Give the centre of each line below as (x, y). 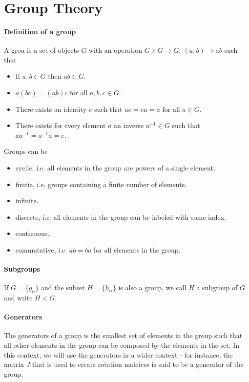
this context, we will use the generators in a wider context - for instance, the (118, 354)
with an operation (115, 50)
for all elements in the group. (137, 249)
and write (18, 298)
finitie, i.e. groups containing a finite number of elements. (101, 184)
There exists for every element (61, 125)
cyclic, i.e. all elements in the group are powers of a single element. (115, 167)
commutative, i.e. (41, 249)
